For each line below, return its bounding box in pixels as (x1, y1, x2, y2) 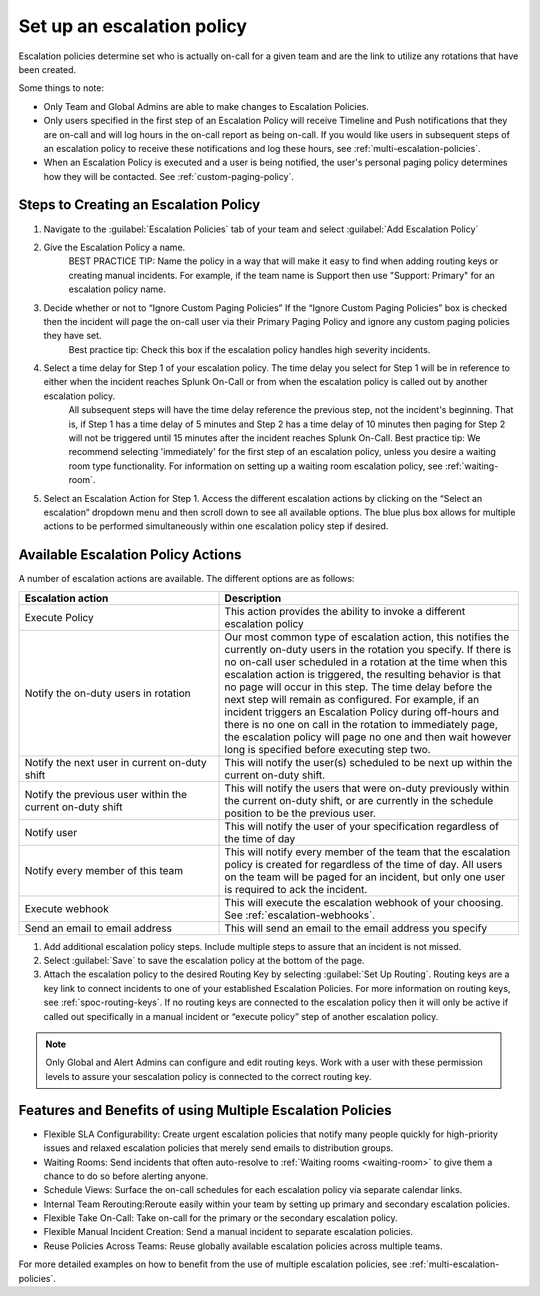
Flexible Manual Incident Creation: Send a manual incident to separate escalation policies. (43, 1226, 414, 1238)
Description (224, 591, 282, 605)
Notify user (24, 825, 78, 839)
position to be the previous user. (224, 806, 377, 820)
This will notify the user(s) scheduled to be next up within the (224, 755, 513, 769)
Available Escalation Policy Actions (18, 546, 242, 564)
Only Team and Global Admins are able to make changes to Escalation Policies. (43, 100, 369, 112)
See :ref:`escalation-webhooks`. (224, 908, 376, 922)
